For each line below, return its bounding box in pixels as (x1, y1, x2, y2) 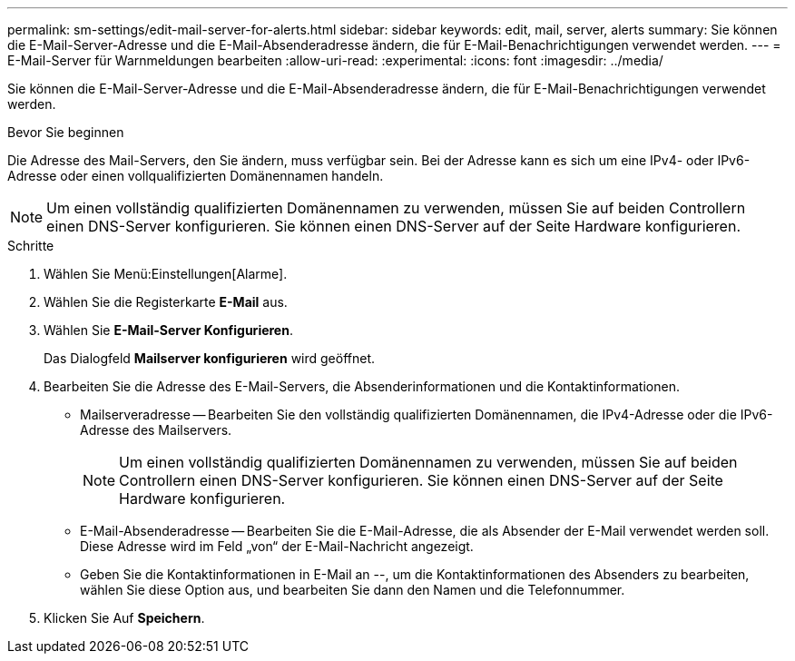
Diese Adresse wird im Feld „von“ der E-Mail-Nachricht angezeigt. (80, 538, 474, 554)
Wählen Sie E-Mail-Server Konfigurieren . (44, 322, 293, 338)
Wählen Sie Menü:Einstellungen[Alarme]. (44, 266, 288, 281)
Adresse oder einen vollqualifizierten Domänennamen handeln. (7, 168, 384, 183)
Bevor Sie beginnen (7, 124, 124, 140)
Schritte (7, 238, 54, 253)
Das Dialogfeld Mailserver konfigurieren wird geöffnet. (44, 350, 376, 366)
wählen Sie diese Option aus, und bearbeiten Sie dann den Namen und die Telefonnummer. (80, 582, 625, 597)
